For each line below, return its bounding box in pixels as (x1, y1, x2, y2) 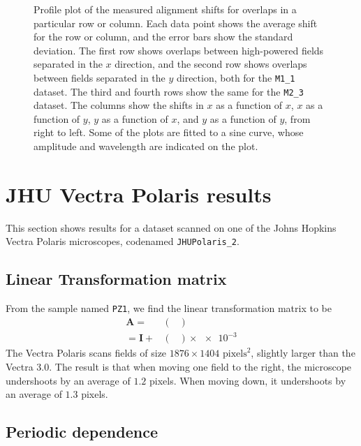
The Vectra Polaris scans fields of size (6, 345, 167, 360)
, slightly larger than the (251, 345, 355, 360)
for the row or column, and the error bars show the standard (34, 29, 293, 44)
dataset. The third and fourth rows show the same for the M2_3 (34, 84, 304, 98)
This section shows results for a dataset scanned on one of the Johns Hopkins (6, 220, 337, 235)
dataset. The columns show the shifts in (34, 98, 204, 112)
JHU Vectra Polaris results (6, 179, 272, 208)
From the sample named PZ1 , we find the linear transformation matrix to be (6, 301, 332, 315)
